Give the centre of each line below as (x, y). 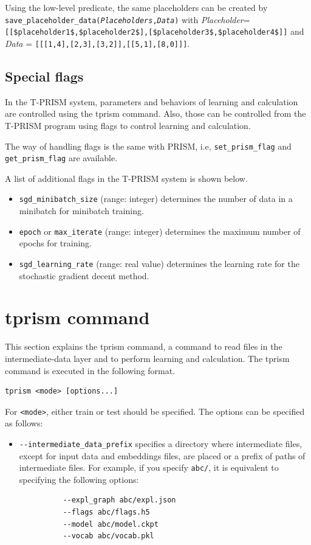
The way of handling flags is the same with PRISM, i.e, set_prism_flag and (148, 146)
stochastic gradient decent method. (84, 275)
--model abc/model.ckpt (111, 524)
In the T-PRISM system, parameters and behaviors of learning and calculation (152, 101)
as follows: (24, 423)
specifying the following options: (79, 479)
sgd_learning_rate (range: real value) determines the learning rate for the (159, 263)
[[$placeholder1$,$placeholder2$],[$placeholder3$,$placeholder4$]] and (155, 31)
